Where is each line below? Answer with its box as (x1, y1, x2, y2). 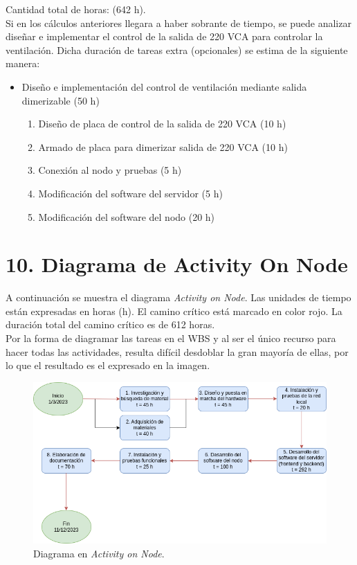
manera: (6, 56, 40, 71)
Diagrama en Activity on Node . (33, 546, 165, 560)
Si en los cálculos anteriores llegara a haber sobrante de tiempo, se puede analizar (6, 15, 351, 30)
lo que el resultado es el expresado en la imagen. (6, 358, 210, 373)
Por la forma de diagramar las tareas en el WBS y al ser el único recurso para (6, 331, 336, 346)
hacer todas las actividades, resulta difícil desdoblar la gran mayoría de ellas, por (6, 344, 349, 359)
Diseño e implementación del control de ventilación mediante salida (21, 79, 307, 93)
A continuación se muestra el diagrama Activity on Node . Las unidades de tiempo (6, 290, 351, 305)
